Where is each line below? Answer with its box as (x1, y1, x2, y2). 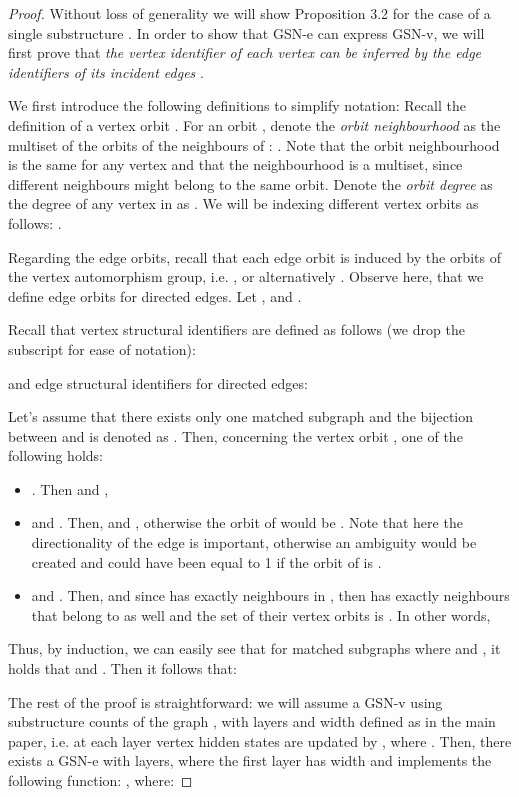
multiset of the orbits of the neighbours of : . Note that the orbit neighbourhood (8, 134, 500, 155)
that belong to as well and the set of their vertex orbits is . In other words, (31, 604, 491, 625)
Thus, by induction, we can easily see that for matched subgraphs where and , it (8, 638, 501, 659)
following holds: (8, 445, 103, 466)
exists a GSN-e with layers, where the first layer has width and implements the (8, 750, 492, 771)
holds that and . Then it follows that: (8, 658, 237, 679)
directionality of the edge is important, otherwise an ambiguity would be (31, 532, 477, 553)
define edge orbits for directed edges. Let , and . (8, 285, 302, 306)
